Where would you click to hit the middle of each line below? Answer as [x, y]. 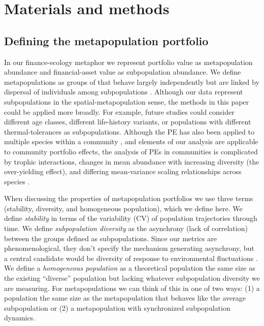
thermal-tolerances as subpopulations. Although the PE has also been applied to [129, 131]
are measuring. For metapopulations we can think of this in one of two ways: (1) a [132, 288]
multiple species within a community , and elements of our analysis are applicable [131, 141]
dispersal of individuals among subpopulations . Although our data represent [124, 92]
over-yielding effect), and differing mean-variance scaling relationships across [123, 171]
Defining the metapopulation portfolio [106, 40]
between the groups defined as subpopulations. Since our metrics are [110, 238]
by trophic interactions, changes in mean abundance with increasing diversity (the [132, 161]
